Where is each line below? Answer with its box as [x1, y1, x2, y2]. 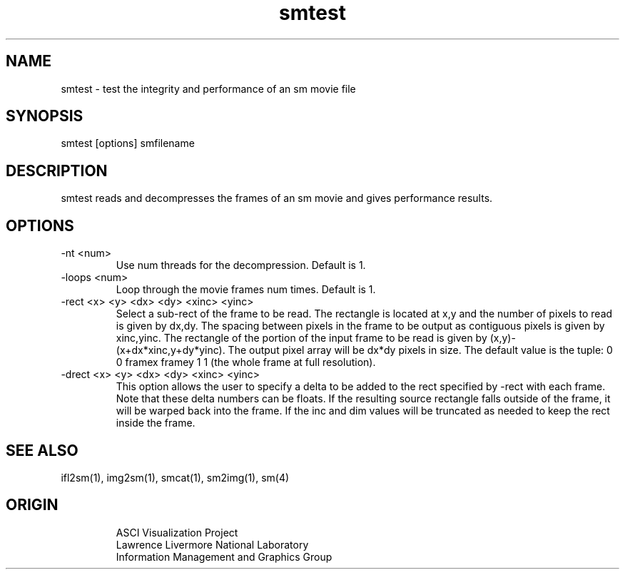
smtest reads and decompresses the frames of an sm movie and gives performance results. [61, 192, 493, 205]
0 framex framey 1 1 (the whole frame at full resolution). [116, 356, 376, 369]
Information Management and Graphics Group [116, 550, 332, 563]
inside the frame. [116, 417, 195, 429]
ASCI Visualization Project [116, 526, 238, 539]
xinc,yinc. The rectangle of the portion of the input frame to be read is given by [116, 332, 487, 345]
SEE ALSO [6, 441, 78, 459]
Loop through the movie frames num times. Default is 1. [116, 283, 376, 296]
